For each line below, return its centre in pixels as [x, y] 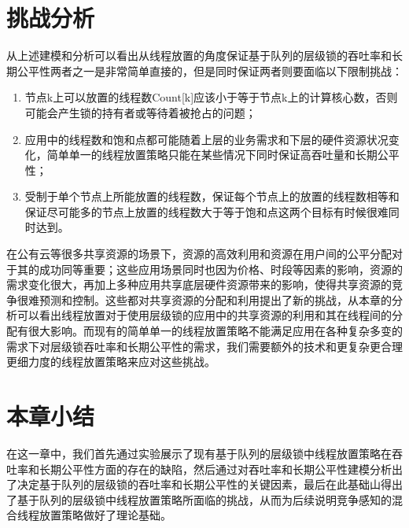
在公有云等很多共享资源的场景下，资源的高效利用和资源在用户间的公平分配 [199, 254]
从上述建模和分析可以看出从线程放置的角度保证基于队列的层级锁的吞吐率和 [199, 55]
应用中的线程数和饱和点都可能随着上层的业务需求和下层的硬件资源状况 [206, 139]
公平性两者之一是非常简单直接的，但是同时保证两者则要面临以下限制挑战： [210, 70]
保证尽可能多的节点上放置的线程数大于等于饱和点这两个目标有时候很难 [206, 211]
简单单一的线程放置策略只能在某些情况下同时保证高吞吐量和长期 [212, 155]
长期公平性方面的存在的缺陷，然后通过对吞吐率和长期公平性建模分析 [215, 469]
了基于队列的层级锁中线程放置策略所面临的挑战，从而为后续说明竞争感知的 [199, 499]
